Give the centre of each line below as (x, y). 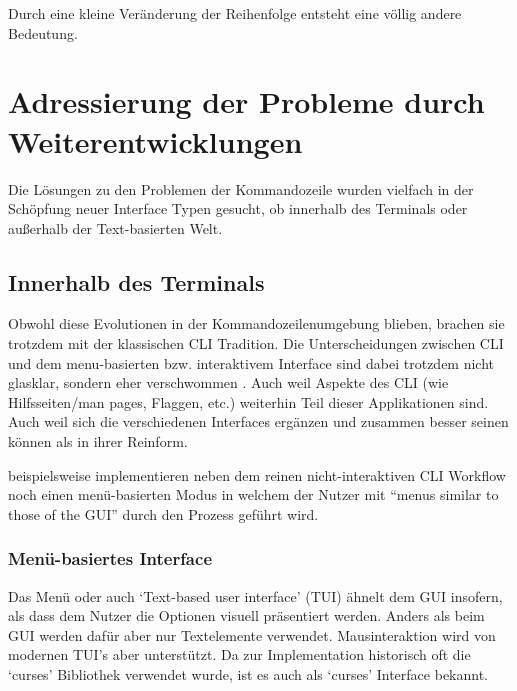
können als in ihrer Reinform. (98, 441)
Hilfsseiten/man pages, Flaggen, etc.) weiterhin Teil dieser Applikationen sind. (248, 401)
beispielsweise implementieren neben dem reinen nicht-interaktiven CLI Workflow (257, 474)
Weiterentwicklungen (155, 140)
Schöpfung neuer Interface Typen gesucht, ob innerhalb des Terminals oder (238, 208)
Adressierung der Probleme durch (246, 101)
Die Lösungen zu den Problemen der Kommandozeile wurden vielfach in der (241, 188)
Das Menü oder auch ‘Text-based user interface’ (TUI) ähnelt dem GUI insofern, (255, 595)
